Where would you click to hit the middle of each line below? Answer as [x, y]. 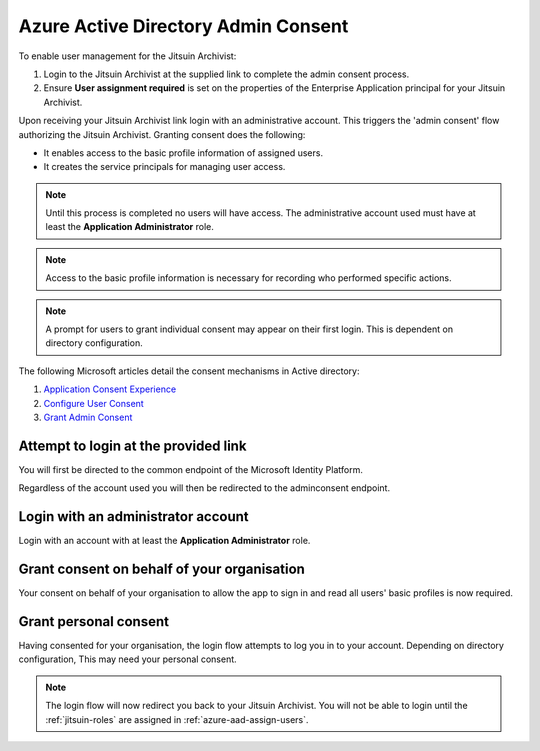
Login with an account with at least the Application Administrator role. [164, 541]
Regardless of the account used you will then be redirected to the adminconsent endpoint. [204, 488]
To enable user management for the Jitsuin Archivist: [127, 56]
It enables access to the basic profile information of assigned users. [183, 152]
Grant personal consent [94, 621]
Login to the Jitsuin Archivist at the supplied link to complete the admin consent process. [226, 74]
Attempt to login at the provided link [132, 445]
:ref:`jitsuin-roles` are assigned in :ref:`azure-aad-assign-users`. [177, 719]
